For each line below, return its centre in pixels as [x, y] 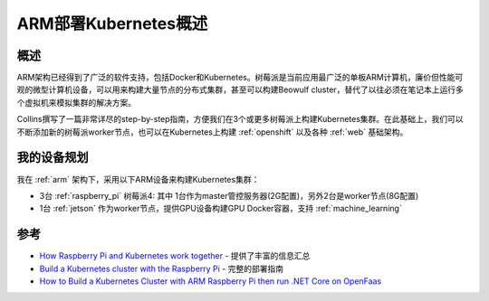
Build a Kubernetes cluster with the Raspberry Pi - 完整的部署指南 [162, 268]
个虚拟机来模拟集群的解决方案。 [76, 102]
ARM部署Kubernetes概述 [112, 24]
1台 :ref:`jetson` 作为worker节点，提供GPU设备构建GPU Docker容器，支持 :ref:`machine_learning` [221, 209]
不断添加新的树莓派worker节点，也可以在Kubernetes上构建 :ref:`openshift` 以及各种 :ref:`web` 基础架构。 [212, 132]
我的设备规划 [53, 158]
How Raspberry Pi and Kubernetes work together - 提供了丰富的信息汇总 [175, 256]
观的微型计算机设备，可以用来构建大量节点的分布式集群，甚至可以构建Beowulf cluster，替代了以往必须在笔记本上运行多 [240, 89]
